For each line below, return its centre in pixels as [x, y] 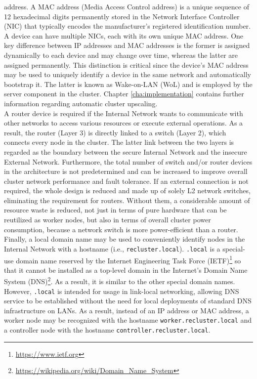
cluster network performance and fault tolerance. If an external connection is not [126, 181]
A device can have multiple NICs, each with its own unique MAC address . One [124, 35]
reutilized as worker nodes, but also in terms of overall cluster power [107, 220]
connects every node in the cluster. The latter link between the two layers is [119, 142]
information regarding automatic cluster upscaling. [81, 103]
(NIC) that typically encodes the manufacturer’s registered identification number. [127, 26]
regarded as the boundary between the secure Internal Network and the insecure [126, 151]
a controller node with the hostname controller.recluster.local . [107, 330]
